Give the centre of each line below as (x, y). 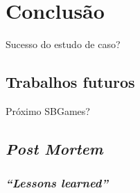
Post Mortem (54, 148)
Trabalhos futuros (70, 82)
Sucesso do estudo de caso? (63, 44)
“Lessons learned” (57, 183)
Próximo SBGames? (48, 110)
